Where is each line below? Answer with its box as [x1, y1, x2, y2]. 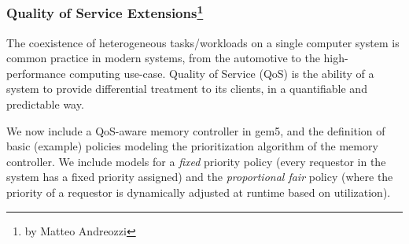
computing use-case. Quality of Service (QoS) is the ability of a [69, 65, 374, 81]
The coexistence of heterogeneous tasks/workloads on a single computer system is [6, 34, 400, 50]
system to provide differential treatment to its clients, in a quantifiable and [6, 80, 367, 97]
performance [6, 65, 66, 81]
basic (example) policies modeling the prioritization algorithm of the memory [6, 138, 378, 154]
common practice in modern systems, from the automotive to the [6, 50, 320, 66]
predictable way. [6, 96, 84, 113]
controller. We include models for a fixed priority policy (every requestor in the [6, 153, 386, 169]
